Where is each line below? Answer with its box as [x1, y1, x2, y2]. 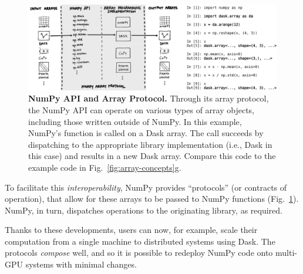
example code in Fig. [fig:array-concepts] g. [28, 161, 181, 173]
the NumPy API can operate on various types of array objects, [28, 103, 254, 116]
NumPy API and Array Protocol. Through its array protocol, [28, 92, 269, 104]
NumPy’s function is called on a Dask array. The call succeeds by [28, 127, 264, 139]
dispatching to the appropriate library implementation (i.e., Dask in [28, 138, 272, 150]
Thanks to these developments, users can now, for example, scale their [5, 224, 258, 236]
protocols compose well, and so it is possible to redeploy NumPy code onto [5, 246, 273, 259]
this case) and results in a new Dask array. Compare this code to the [28, 150, 276, 162]
